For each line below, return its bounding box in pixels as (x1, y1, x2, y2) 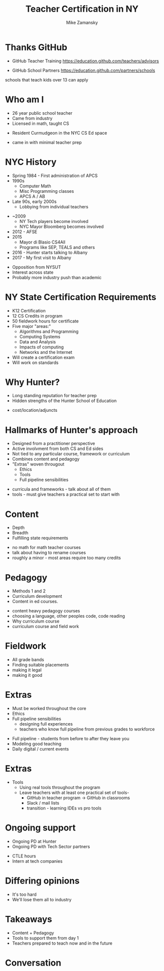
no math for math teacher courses (12, 545, 81, 550)
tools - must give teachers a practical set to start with (12, 491, 120, 497)
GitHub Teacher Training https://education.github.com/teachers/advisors (12, 58, 159, 64)
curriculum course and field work (12, 624, 79, 629)
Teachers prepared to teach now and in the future (12, 940, 113, 946)
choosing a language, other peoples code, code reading (12, 613, 125, 619)
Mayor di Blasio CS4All (19, 239, 66, 245)
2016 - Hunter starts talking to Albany (12, 249, 88, 255)
